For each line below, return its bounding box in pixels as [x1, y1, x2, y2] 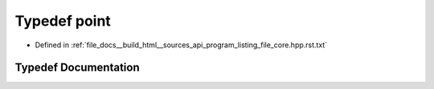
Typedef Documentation [14, 61, 140, 75]
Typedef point [14, 12, 112, 30]
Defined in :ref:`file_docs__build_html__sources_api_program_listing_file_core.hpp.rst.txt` [35, 40, 328, 50]
